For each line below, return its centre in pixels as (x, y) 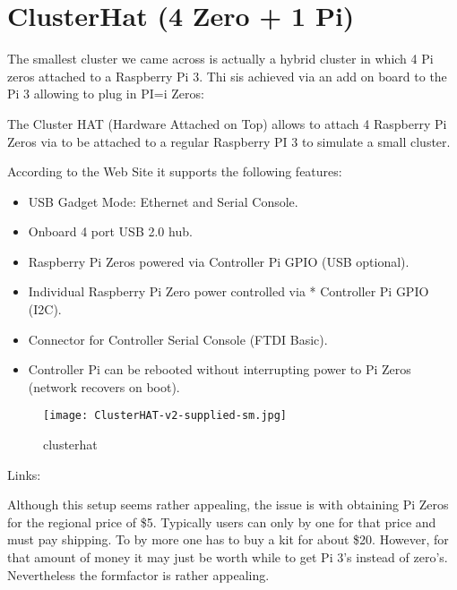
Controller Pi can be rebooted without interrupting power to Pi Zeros (220, 369)
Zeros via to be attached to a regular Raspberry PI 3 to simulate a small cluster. (229, 141)
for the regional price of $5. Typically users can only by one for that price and (222, 522)
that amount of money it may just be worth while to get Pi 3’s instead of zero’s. (228, 557)
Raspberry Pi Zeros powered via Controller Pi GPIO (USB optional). (219, 261)
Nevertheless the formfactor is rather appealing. (138, 574)
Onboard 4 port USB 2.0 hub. (110, 231)
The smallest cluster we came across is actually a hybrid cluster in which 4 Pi (220, 59)
